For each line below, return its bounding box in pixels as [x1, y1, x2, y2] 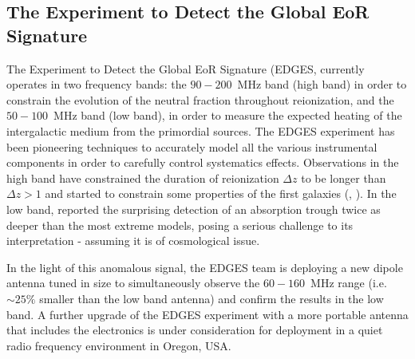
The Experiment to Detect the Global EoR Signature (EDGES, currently [6, 60, 365, 77]
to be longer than [301, 169, 386, 186]
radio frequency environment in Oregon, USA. [6, 337, 231, 353]
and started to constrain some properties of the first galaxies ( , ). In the [45, 185, 397, 202]
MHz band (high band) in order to [237, 76, 407, 93]
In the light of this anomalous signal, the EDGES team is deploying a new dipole [6, 258, 403, 275]
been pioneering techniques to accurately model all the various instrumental [6, 138, 377, 155]
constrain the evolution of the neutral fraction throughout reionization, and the [6, 91, 394, 108]
